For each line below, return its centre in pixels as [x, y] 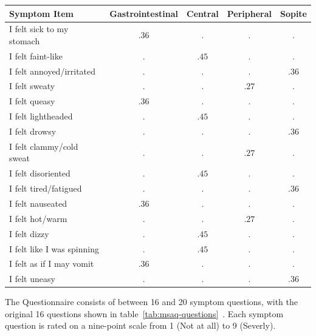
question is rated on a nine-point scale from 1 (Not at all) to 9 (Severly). [140, 325]
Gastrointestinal [144, 13]
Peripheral [249, 13]
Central [203, 13]
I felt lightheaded [41, 116]
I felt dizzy [29, 233]
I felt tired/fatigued [46, 188]
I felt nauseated [38, 203]
